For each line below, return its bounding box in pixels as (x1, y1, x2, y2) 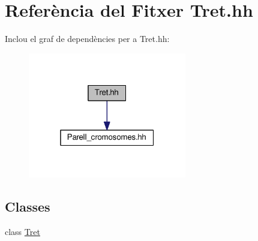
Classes (5, 197, 50, 216)
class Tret (5, 225, 40, 238)
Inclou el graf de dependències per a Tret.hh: (5, 32, 170, 45)
